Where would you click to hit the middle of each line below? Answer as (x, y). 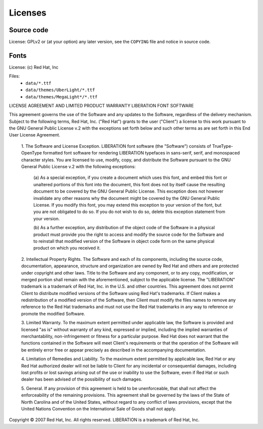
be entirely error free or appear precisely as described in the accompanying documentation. (114, 350)
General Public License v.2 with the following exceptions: (78, 167)
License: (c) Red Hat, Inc (34, 67)
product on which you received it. (67, 248)
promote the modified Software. (53, 313)
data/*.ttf (38, 83)
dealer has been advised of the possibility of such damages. (82, 379)
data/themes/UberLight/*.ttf (60, 90)
